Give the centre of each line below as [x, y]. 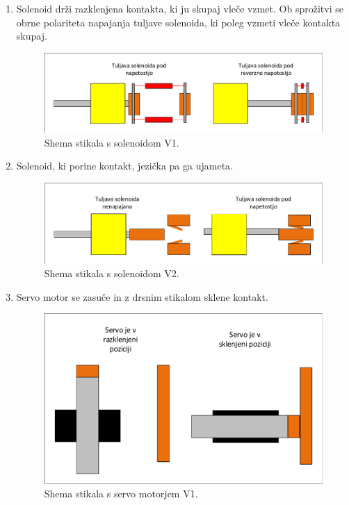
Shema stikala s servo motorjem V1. [121, 494]
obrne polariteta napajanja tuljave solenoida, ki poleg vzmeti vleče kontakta [178, 22]
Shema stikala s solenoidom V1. [112, 142]
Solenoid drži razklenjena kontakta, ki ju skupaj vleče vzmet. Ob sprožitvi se [180, 8]
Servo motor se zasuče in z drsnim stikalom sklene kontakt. [142, 296]
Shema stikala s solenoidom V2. [112, 273]
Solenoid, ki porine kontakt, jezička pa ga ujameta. [124, 166]
